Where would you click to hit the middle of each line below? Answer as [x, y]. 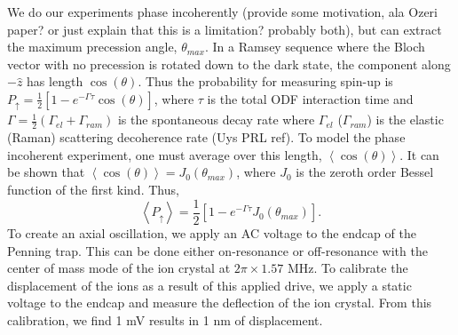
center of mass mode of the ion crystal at [119, 268]
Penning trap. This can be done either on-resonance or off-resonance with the [217, 250]
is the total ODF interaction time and [310, 98]
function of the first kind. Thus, [93, 190]
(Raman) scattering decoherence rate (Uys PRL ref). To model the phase [206, 137]
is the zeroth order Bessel [365, 172]
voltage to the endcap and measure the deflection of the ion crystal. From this [220, 303]
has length [55, 81]
